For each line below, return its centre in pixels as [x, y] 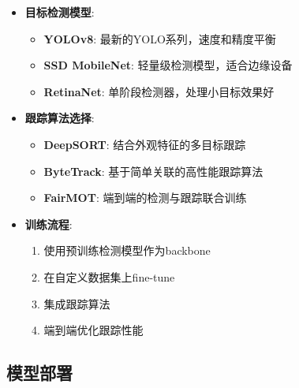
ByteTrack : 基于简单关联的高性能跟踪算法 [153, 171]
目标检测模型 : [60, 12]
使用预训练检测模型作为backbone [127, 250]
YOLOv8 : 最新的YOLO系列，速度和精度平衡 [160, 38]
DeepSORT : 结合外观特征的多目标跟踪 [145, 144]
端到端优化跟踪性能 [93, 330]
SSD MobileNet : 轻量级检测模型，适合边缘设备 [168, 65]
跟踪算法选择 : [60, 118]
